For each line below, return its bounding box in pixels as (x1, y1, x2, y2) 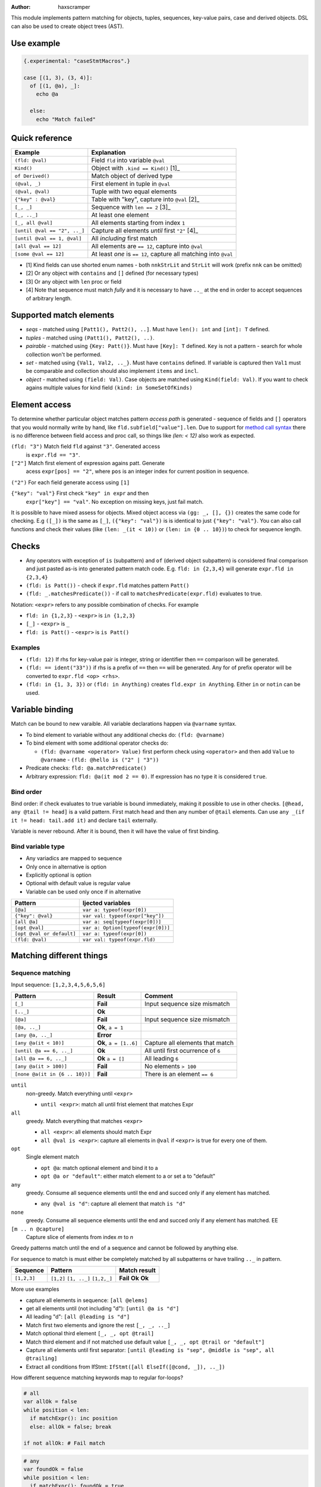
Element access (11, 400, 71, 410)
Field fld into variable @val (91, 156, 165, 165)
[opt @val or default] (14, 931, 77, 937)
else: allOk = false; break (30, 1423, 112, 1430)
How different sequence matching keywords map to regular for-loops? (11, 1374, 184, 1381)
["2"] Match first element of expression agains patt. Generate (11, 460, 165, 467)
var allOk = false (23, 1398, 77, 1405)
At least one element (91, 211, 149, 219)
